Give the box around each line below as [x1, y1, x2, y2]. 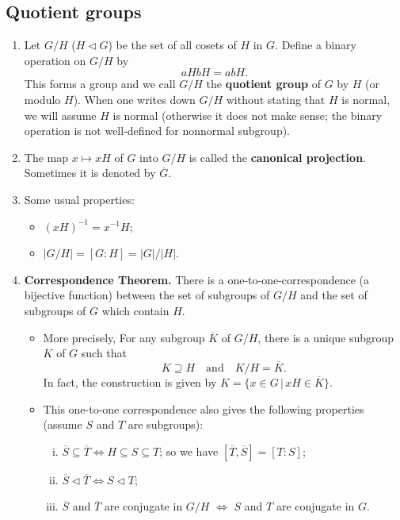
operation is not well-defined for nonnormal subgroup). [24, 122, 290, 139]
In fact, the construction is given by [43, 373, 217, 390]
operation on [24, 52, 86, 68]
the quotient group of [206, 75, 321, 92]
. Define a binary [275, 37, 356, 53]
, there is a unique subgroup [257, 329, 394, 345]
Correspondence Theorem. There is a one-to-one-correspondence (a [24, 271, 370, 287]
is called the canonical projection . [189, 148, 366, 165]
